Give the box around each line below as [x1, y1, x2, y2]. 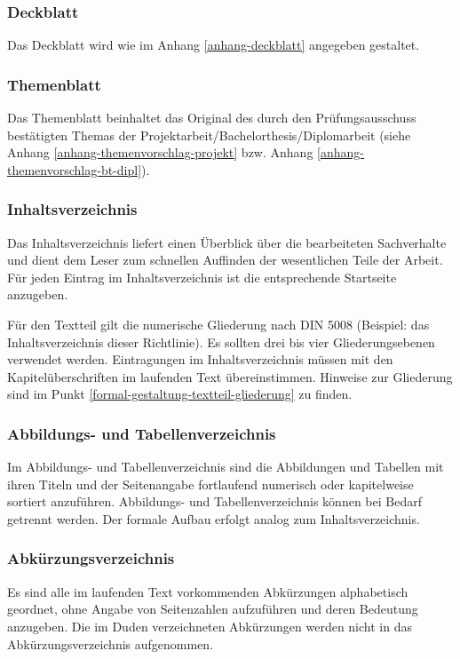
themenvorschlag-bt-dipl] [7, 160, 142, 179]
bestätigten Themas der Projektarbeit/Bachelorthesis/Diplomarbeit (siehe [7, 125, 411, 144]
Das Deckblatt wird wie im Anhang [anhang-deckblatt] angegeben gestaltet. [7, 36, 420, 54]
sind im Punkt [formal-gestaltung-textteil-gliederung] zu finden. [7, 385, 353, 403]
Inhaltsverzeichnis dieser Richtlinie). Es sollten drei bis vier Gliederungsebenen [7, 332, 435, 351]
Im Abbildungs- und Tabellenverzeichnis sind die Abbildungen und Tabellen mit [7, 457, 444, 476]
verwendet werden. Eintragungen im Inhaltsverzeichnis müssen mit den [7, 350, 393, 369]
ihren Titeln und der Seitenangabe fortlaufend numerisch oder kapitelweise [7, 474, 414, 493]
